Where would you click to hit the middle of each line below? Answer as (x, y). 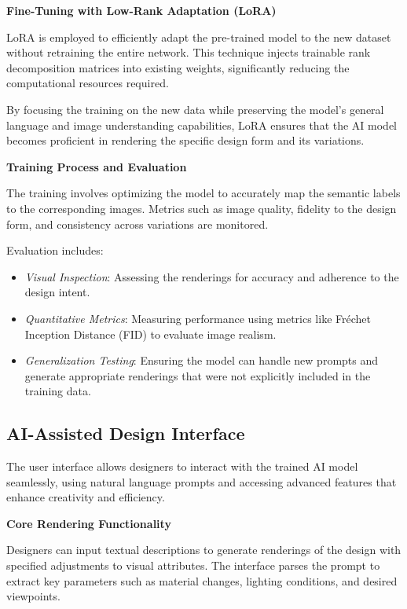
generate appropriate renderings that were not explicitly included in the (198, 375)
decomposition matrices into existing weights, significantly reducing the (178, 67)
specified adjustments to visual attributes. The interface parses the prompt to (193, 565)
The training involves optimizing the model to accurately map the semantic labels (203, 193)
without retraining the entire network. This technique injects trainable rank (189, 52)
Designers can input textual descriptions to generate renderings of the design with (204, 550)
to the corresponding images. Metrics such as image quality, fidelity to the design (202, 208)
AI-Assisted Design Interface (126, 433)
